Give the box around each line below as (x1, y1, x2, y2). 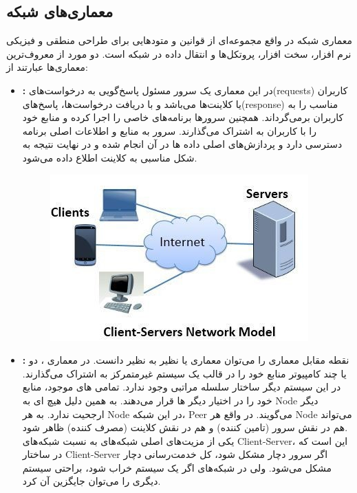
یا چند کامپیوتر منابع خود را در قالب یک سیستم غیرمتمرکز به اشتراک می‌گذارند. (22, 366, 347, 380)
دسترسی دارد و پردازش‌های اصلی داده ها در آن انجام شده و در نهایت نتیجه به (22, 137, 343, 151)
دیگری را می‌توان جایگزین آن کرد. (22, 474, 161, 488)
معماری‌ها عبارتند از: (6, 60, 88, 74)
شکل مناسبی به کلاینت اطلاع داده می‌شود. (22, 150, 197, 164)
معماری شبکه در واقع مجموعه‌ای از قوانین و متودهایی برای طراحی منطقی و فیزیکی (6, 33, 353, 47)
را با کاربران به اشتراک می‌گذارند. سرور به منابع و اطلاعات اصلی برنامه (22, 123, 316, 138)
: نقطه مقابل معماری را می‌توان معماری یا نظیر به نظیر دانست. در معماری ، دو (22, 353, 349, 367)
